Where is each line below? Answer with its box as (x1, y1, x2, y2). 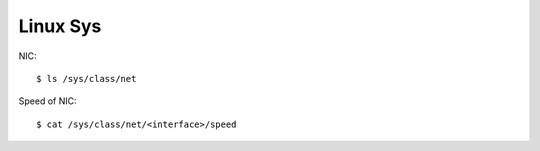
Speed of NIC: (18, 95, 77, 107)
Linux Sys (18, 15, 102, 37)
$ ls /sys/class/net (36, 73, 137, 84)
